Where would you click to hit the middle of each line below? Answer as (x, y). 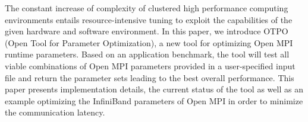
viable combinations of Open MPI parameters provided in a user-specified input (150, 65)
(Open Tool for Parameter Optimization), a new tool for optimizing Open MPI (149, 42)
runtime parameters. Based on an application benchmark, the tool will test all (147, 54)
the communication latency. (55, 112)
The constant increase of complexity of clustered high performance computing (147, 8)
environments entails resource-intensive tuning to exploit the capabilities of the (149, 19)
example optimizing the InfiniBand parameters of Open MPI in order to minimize (154, 100)
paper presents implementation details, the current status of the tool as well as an (154, 89)
